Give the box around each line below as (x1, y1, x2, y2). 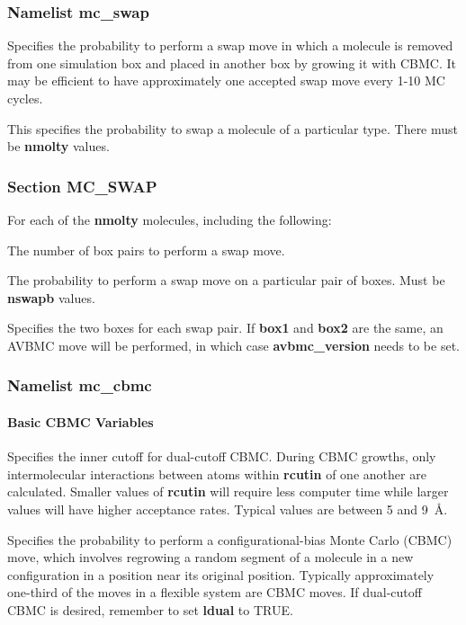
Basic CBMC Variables (7, 413, 154, 431)
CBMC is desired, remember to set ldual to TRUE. (7, 600, 293, 619)
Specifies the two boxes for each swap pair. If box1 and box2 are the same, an (7, 318, 444, 337)
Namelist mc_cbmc (7, 374, 152, 397)
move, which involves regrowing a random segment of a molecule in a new (7, 548, 414, 567)
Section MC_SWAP (7, 174, 157, 197)
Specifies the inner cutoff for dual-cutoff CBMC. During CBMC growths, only (7, 447, 436, 466)
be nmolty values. (7, 137, 110, 156)
